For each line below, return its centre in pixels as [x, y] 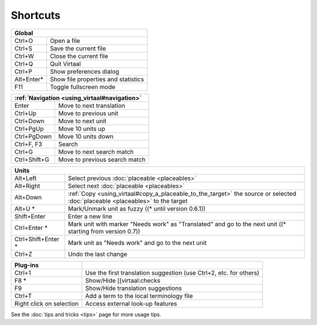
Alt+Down [28, 197]
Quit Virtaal [66, 63]
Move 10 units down [86, 136]
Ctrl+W [24, 56]
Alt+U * [25, 208]
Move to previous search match [102, 160]
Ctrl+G [24, 151]
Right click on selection [47, 303]
